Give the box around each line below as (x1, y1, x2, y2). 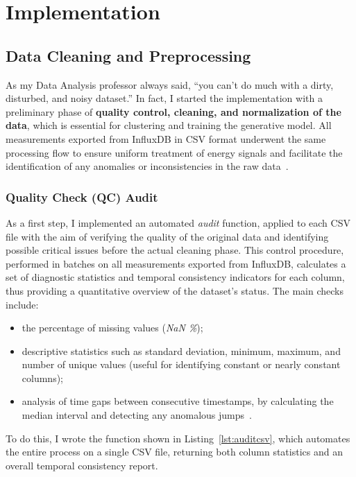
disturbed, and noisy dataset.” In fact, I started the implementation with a (6, 91, 323, 105)
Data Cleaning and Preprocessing (6, 44, 251, 66)
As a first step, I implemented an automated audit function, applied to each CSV (6, 215, 350, 229)
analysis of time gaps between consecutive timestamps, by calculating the (22, 394, 334, 408)
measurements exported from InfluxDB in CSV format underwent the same (6, 131, 326, 146)
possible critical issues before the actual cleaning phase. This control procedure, (6, 243, 344, 257)
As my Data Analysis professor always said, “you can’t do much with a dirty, (6, 77, 334, 92)
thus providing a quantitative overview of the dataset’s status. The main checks (6, 283, 344, 297)
